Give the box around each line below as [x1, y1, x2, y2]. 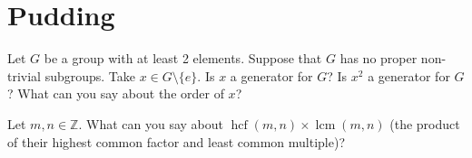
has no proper [339, 49, 418, 68]
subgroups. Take [44, 66, 136, 85]
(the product [389, 114, 460, 133]
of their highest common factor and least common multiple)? [7, 132, 345, 151]
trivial [7, 66, 42, 85]
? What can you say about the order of [7, 84, 224, 103]
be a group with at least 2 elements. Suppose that [44, 49, 322, 68]
